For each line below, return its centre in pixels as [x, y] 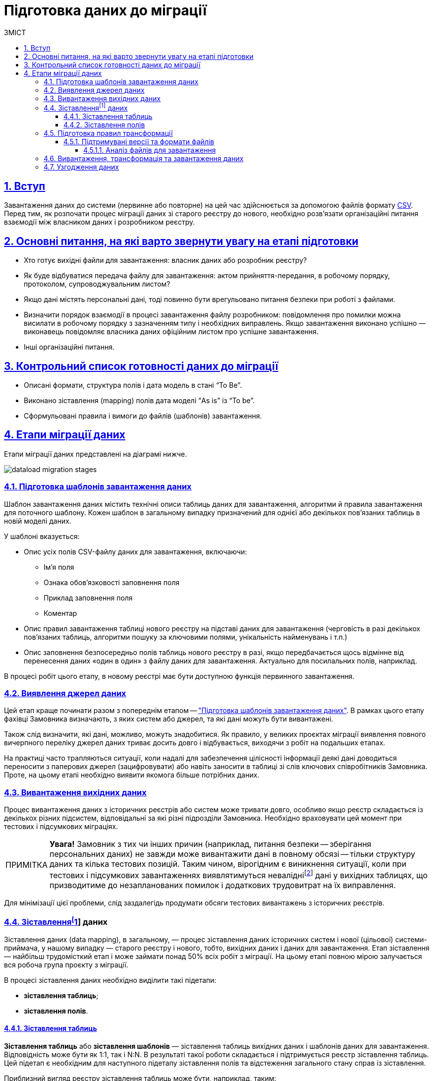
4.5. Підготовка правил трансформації [108, 133]
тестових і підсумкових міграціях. [61, 827]
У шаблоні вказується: [42, 536]
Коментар [60, 613]
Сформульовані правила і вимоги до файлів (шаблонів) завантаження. [143, 416]
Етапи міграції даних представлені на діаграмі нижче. [96, 454]
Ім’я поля [59, 567]
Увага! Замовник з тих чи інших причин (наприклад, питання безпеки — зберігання [211, 844]
